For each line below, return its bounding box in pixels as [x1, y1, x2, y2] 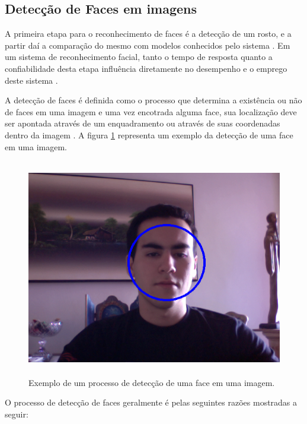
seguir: [5, 407, 28, 420]
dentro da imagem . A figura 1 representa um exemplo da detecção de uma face [5, 128, 293, 141]
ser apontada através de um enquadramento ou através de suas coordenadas [5, 117, 280, 129]
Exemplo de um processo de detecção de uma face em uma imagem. [28, 376, 275, 388]
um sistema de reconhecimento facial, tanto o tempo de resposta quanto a [5, 50, 273, 63]
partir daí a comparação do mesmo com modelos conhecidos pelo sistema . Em [5, 39, 290, 51]
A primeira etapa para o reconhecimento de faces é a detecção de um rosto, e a [5, 27, 292, 40]
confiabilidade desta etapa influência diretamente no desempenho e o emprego [5, 62, 287, 74]
